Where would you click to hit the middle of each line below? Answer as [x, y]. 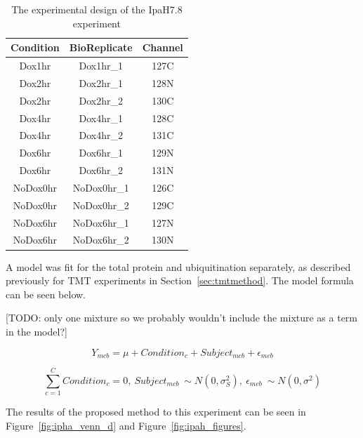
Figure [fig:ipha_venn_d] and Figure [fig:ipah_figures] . [126, 425]
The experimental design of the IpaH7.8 [97, 9]
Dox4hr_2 [101, 135]
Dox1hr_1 [101, 66]
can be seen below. [46, 294]
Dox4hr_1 [101, 118]
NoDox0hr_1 [101, 187]
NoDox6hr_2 [101, 240]
